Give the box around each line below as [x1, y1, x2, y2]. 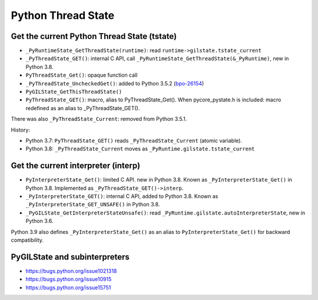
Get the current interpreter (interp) [11, 161, 141, 171]
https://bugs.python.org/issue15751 [25, 283, 111, 291]
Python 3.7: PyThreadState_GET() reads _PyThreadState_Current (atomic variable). [25, 137, 243, 144]
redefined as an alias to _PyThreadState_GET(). [25, 104, 140, 111]
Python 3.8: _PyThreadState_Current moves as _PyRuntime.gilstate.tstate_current [25, 145, 255, 153]
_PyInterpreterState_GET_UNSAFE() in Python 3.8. [25, 201, 160, 208]
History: [11, 126, 31, 133]
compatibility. [11, 236, 44, 243]
